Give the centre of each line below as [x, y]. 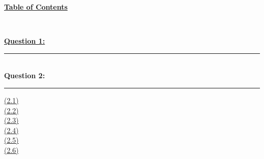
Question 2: [25, 75]
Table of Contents [36, 7]
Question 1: [25, 41]
